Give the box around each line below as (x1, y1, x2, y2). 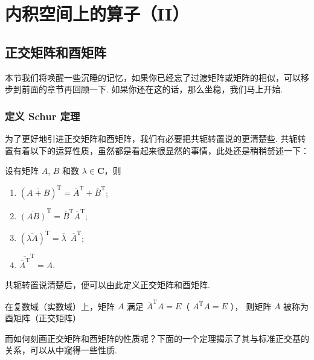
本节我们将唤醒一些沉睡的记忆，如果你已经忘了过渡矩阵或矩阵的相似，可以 (5, 71, 301, 83)
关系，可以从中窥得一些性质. (5, 344, 117, 356)
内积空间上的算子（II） (5, 1, 190, 26)
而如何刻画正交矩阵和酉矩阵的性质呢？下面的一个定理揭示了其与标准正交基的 (5, 332, 309, 344)
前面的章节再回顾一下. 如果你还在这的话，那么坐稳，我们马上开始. (21, 83, 283, 95)
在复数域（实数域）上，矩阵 (5, 300, 115, 312)
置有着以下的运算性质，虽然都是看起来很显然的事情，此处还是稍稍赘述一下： (5, 144, 309, 156)
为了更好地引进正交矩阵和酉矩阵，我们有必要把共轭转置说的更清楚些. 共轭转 (5, 132, 306, 144)
